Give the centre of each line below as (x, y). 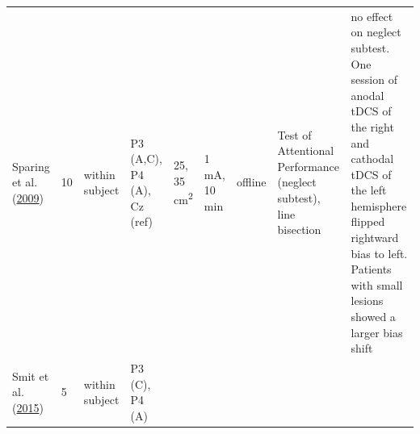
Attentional (306, 150)
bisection (299, 230)
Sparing (31, 166)
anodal (367, 95)
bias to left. (379, 253)
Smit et (31, 376)
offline (251, 182)
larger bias (377, 332)
